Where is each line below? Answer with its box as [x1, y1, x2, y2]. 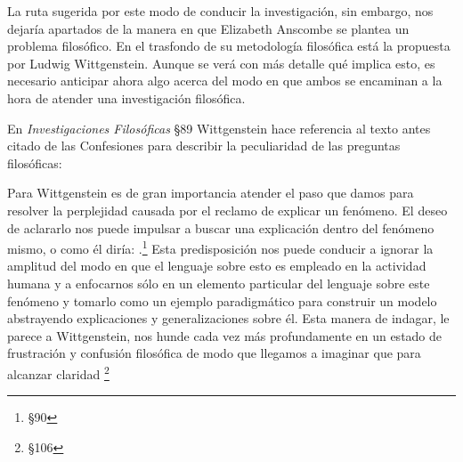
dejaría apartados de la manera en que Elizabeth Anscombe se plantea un [7, 19, 410, 37]
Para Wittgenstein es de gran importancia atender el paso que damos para [7, 183, 414, 202]
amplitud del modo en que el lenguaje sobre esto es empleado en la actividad [7, 256, 426, 275]
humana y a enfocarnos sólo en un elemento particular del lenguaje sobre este [7, 273, 430, 292]
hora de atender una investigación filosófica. [7, 88, 246, 107]
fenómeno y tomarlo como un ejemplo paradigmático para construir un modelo [7, 291, 437, 310]
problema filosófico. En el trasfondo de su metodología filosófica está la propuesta [7, 36, 451, 55]
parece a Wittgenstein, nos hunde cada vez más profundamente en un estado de [7, 326, 443, 344]
